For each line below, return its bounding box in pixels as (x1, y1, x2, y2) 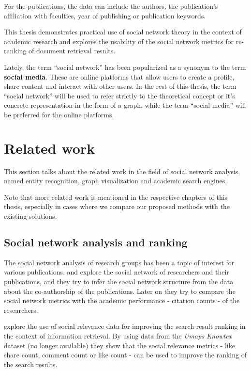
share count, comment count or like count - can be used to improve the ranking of (4, 350, 247, 360)
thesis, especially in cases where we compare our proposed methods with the (4, 201, 230, 211)
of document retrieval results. (29, 46, 116, 56)
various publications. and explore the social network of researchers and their (4, 267, 229, 277)
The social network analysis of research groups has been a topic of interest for (4, 257, 235, 267)
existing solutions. (4, 211, 57, 221)
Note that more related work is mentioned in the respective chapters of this (4, 192, 228, 202)
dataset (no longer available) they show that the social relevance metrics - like (4, 340, 235, 350)
